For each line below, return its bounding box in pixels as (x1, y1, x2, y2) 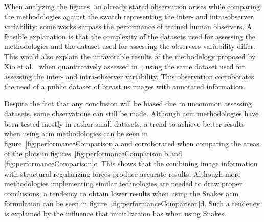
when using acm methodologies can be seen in (4, 128, 148, 139)
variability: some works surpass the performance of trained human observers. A (4, 21, 252, 32)
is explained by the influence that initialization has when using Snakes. (4, 208, 226, 218)
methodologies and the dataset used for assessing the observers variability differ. (4, 41, 255, 52)
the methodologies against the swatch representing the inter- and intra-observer (4, 11, 253, 21)
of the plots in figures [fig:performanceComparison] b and (4, 148, 182, 159)
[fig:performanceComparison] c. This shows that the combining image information (4, 158, 258, 168)
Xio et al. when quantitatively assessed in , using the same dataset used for (4, 61, 245, 71)
